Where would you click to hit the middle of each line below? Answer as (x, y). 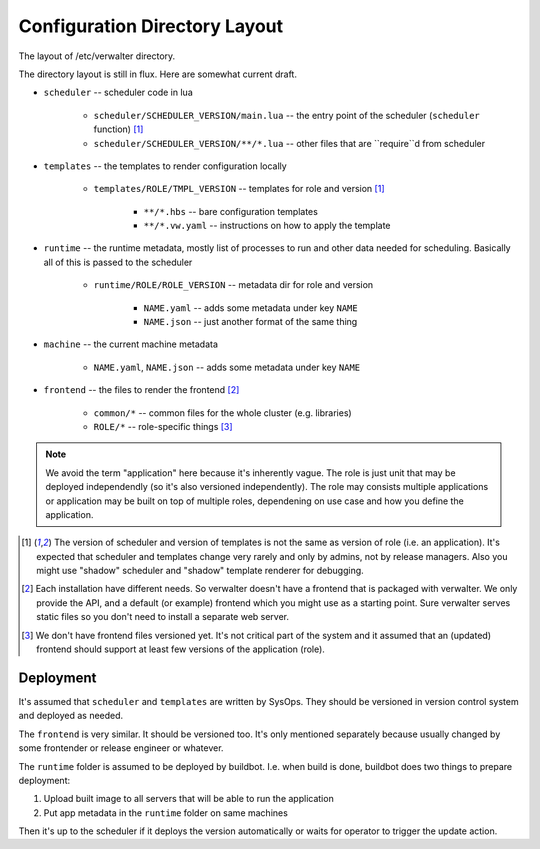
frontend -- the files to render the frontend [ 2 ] (141, 390)
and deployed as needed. (71, 716)
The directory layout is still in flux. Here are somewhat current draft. (157, 74)
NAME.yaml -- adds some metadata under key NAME (251, 307)
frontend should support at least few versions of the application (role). (180, 649)
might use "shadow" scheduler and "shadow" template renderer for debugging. (200, 571)
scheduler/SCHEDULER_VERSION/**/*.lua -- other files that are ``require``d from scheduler (289, 143)
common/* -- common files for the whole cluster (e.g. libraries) (222, 412)
